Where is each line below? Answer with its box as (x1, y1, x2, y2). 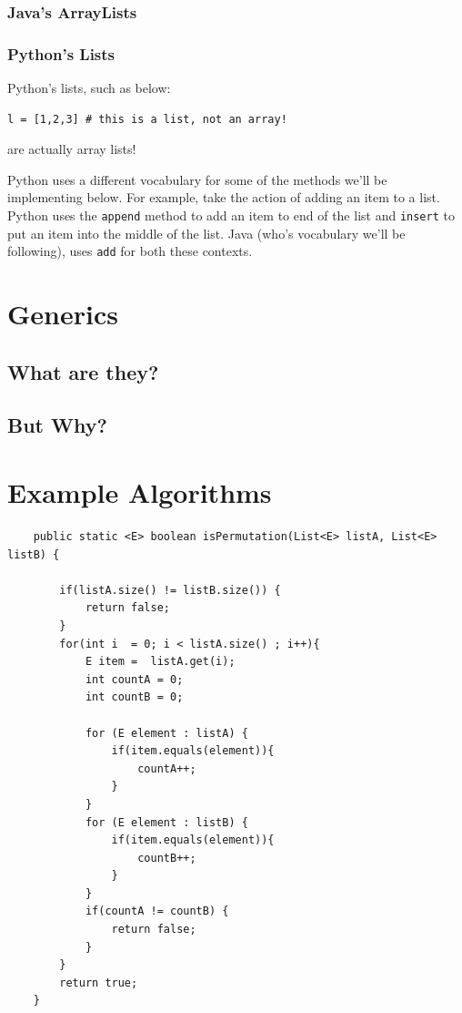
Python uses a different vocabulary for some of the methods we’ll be (7, 169, 387, 189)
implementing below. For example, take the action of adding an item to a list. (7, 188, 440, 207)
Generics (7, 295, 118, 333)
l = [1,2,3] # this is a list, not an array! (7, 112, 287, 126)
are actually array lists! (7, 139, 136, 159)
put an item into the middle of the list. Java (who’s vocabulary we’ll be (7, 223, 406, 242)
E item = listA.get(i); (85, 655, 236, 669)
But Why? (7, 411, 107, 439)
